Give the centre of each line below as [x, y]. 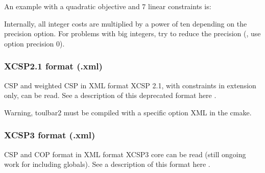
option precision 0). [34, 43]
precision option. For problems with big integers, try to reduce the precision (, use [132, 33]
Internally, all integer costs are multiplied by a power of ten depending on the [126, 23]
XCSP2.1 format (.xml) [53, 66]
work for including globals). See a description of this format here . [107, 164]
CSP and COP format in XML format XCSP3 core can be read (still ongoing [125, 154]
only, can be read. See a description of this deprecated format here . [110, 95]
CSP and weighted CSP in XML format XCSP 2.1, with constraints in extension [130, 85]
